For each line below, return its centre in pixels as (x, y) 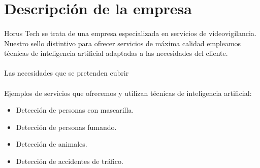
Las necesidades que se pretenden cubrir (67, 73)
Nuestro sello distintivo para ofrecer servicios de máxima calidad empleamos (123, 43)
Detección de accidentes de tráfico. (70, 161)
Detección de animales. (52, 144)
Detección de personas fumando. (66, 127)
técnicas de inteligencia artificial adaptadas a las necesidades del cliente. (116, 53)
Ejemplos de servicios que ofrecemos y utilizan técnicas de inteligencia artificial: (128, 93)
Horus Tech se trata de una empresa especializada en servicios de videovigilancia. (130, 33)
